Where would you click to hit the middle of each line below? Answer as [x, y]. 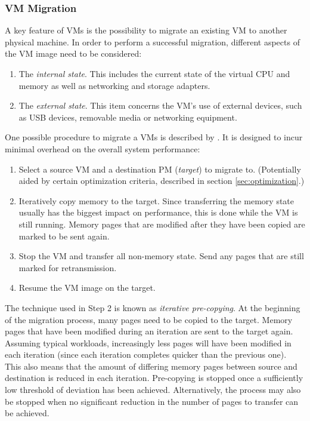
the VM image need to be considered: [73, 53]
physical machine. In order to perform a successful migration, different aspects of [152, 42]
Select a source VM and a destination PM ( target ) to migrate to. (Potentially [160, 169]
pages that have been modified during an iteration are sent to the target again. [149, 331]
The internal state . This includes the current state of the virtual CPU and [154, 73]
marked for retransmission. [68, 267]
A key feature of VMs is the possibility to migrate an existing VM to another [146, 30]
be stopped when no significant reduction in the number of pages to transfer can [152, 401]
